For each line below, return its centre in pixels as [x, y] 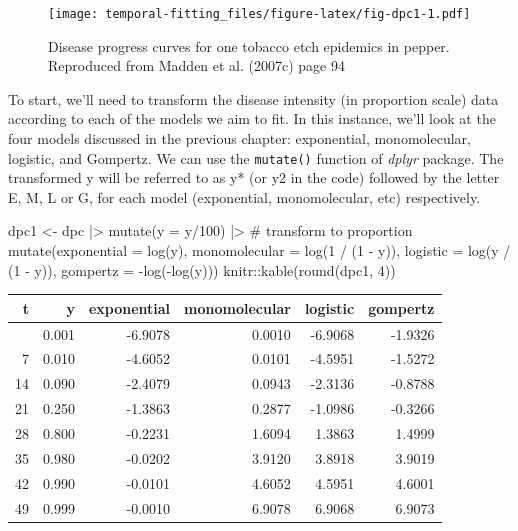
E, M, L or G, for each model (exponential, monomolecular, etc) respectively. [244, 196]
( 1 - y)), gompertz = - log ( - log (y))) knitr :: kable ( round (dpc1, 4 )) [202, 269]
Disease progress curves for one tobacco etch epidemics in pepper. [249, 45]
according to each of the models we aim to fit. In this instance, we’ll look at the [252, 118]
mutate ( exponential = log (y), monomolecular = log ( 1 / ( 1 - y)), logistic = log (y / [259, 250]
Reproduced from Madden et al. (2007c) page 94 [196, 65]
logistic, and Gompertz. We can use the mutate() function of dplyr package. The [256, 157]
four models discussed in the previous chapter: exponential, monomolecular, [239, 138]
